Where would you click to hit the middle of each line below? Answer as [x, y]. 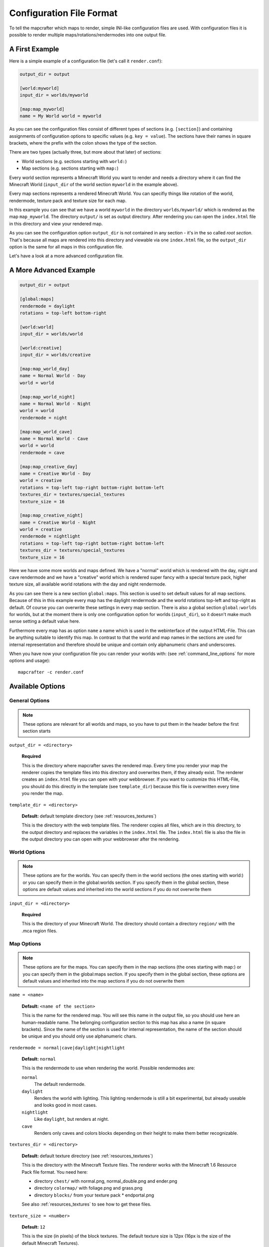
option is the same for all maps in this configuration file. [66, 247]
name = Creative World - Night [58, 522]
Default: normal [39, 1059]
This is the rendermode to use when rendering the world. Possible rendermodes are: [108, 1068]
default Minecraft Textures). [50, 1243]
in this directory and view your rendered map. [56, 223]
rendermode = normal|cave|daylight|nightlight [67, 1048]
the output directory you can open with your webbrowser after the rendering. [101, 839]
